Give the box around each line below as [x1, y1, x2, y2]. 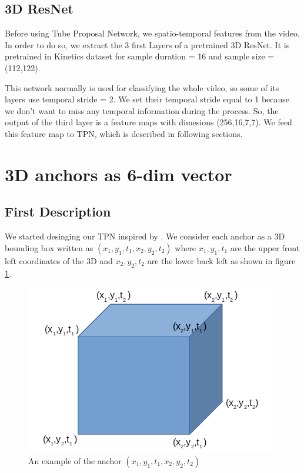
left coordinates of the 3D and [5, 254, 113, 267]
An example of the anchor [28, 454, 122, 467]
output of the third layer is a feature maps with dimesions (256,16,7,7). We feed [5, 116, 292, 128]
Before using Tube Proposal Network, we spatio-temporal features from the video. [5, 27, 300, 39]
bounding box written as [5, 241, 93, 254]
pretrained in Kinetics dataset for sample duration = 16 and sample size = [5, 50, 275, 62]
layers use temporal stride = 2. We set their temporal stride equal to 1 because [5, 93, 290, 105]
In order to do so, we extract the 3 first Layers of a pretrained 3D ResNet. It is [5, 38, 290, 51]
